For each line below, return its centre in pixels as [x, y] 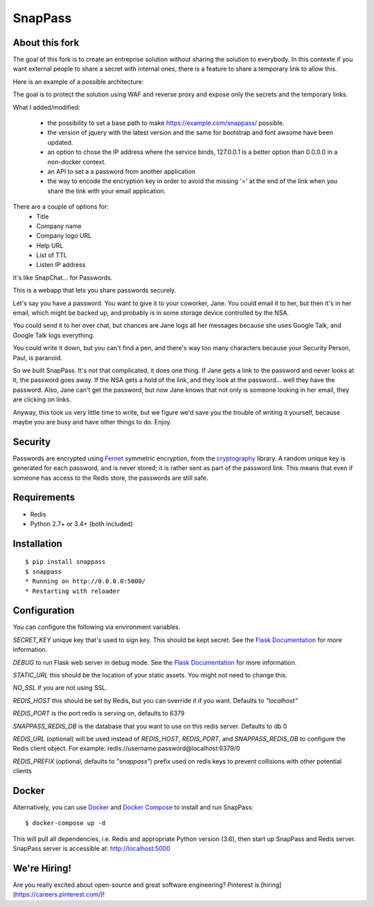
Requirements [44, 498]
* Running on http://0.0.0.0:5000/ [86, 581]
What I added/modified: [46, 107]
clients [23, 771]
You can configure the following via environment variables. [97, 627]
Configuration [44, 611]
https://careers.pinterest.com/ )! [60, 895]
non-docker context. [77, 162]
